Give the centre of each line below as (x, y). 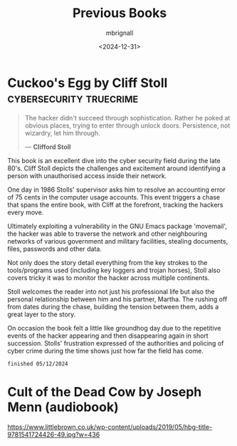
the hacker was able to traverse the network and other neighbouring (107, 234)
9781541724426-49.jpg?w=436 (54, 434)
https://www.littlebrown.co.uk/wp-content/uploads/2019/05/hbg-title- (110, 427)
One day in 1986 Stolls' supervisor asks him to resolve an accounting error (116, 190)
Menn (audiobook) (63, 407)
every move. (26, 212)
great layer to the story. (42, 314)
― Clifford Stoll (48, 147)
